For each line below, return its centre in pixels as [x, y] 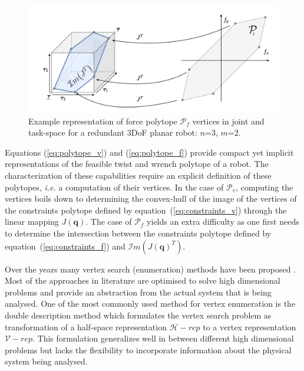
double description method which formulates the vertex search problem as [138, 315]
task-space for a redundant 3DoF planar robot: [113, 132]
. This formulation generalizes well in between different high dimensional [163, 338]
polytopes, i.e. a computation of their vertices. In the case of [114, 187]
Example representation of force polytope [103, 121]
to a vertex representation [250, 326]
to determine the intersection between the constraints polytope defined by [138, 233]
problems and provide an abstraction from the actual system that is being [138, 292]
